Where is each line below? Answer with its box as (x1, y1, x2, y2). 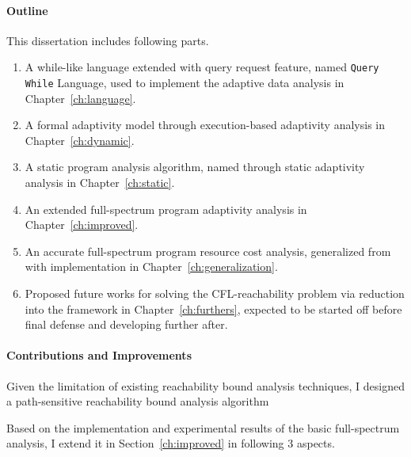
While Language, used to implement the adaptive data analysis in (25, 74, 344, 91)
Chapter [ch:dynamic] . (25, 131, 135, 148)
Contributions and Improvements (6, 347, 192, 364)
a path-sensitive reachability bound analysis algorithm (6, 393, 269, 409)
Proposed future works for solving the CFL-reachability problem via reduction (25, 285, 405, 302)
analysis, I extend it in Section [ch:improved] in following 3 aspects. (6, 435, 335, 451)
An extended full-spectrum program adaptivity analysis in (25, 200, 307, 217)
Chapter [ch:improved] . (25, 216, 139, 233)
